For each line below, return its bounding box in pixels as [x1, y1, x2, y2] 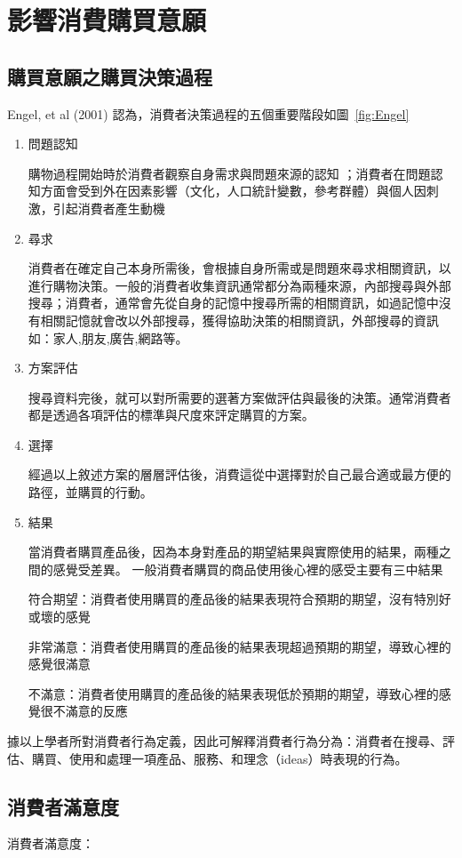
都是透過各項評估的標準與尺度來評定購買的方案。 [28, 405, 315, 424]
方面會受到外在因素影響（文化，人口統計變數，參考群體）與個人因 [40, 181, 426, 200]
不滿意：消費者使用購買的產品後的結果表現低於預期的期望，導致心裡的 [28, 684, 439, 702]
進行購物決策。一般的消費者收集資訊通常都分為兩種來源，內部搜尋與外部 [28, 276, 451, 294]
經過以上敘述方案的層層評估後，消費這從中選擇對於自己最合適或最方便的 [28, 465, 451, 484]
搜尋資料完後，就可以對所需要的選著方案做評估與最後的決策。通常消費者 [28, 388, 451, 406]
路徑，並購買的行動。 [28, 483, 153, 501]
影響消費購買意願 [7, 2, 207, 38]
